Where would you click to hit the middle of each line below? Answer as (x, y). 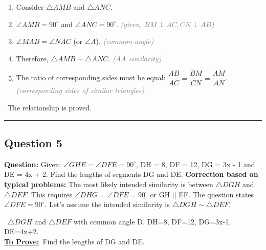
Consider (30, 7)
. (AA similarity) (135, 58)
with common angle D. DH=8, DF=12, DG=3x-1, (152, 221)
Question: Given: (33, 164)
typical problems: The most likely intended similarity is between (109, 184)
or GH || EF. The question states (202, 194)
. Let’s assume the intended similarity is (107, 204)
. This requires (50, 194)
